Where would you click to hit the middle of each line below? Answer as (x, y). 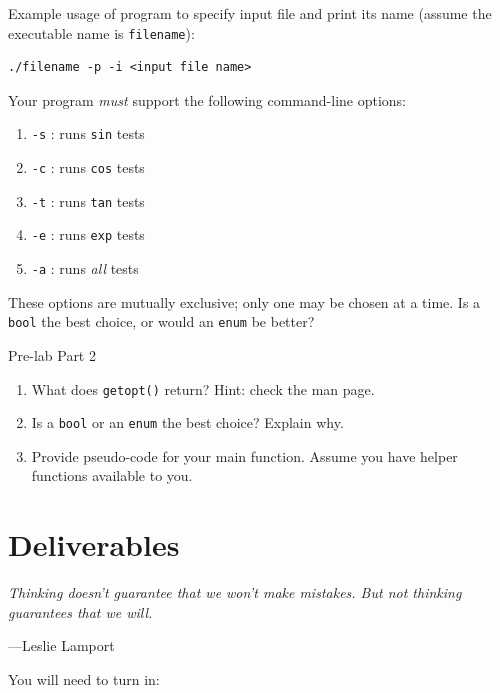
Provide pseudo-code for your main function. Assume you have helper (244, 455)
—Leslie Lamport (61, 645)
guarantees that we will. (80, 611)
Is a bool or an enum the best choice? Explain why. (187, 422)
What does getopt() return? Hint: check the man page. (203, 388)
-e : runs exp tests (88, 234)
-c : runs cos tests (88, 167)
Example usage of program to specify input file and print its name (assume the (250, 13)
